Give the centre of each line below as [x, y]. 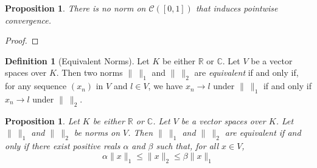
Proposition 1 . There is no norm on [75, 8]
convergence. [28, 20]
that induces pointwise [237, 8]
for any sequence [36, 86]
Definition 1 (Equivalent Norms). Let [77, 60]
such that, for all [187, 146]
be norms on [97, 133]
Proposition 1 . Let [42, 120]
